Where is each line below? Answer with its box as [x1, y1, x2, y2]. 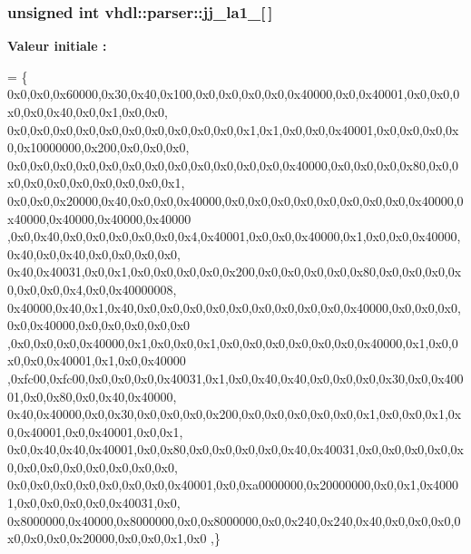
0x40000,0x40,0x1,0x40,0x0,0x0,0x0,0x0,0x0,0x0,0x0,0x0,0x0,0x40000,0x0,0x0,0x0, [7, 297, 461, 316]
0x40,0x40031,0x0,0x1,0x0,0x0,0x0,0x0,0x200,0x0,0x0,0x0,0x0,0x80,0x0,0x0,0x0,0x [7, 262, 462, 281]
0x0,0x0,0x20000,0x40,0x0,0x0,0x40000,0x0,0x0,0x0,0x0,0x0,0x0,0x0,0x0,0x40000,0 [7, 190, 464, 209]
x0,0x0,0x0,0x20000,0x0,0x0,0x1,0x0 [7, 529, 207, 548]
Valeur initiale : [7, 36, 107, 55]
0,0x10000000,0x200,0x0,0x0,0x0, [7, 138, 190, 157]
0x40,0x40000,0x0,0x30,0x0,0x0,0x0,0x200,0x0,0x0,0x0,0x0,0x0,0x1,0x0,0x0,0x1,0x [7, 404, 462, 423]
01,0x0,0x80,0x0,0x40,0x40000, [7, 386, 177, 405]
